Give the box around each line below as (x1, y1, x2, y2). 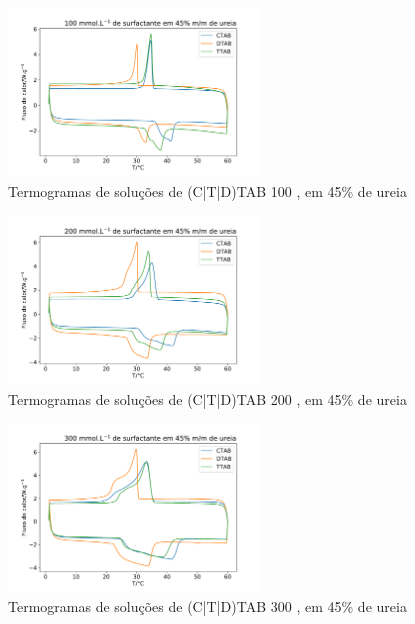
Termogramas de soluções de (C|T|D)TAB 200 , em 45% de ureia (8, 388, 407, 409)
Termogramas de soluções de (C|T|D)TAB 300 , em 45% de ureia (8, 596, 407, 617)
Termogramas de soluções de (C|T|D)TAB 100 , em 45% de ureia (8, 181, 407, 202)
